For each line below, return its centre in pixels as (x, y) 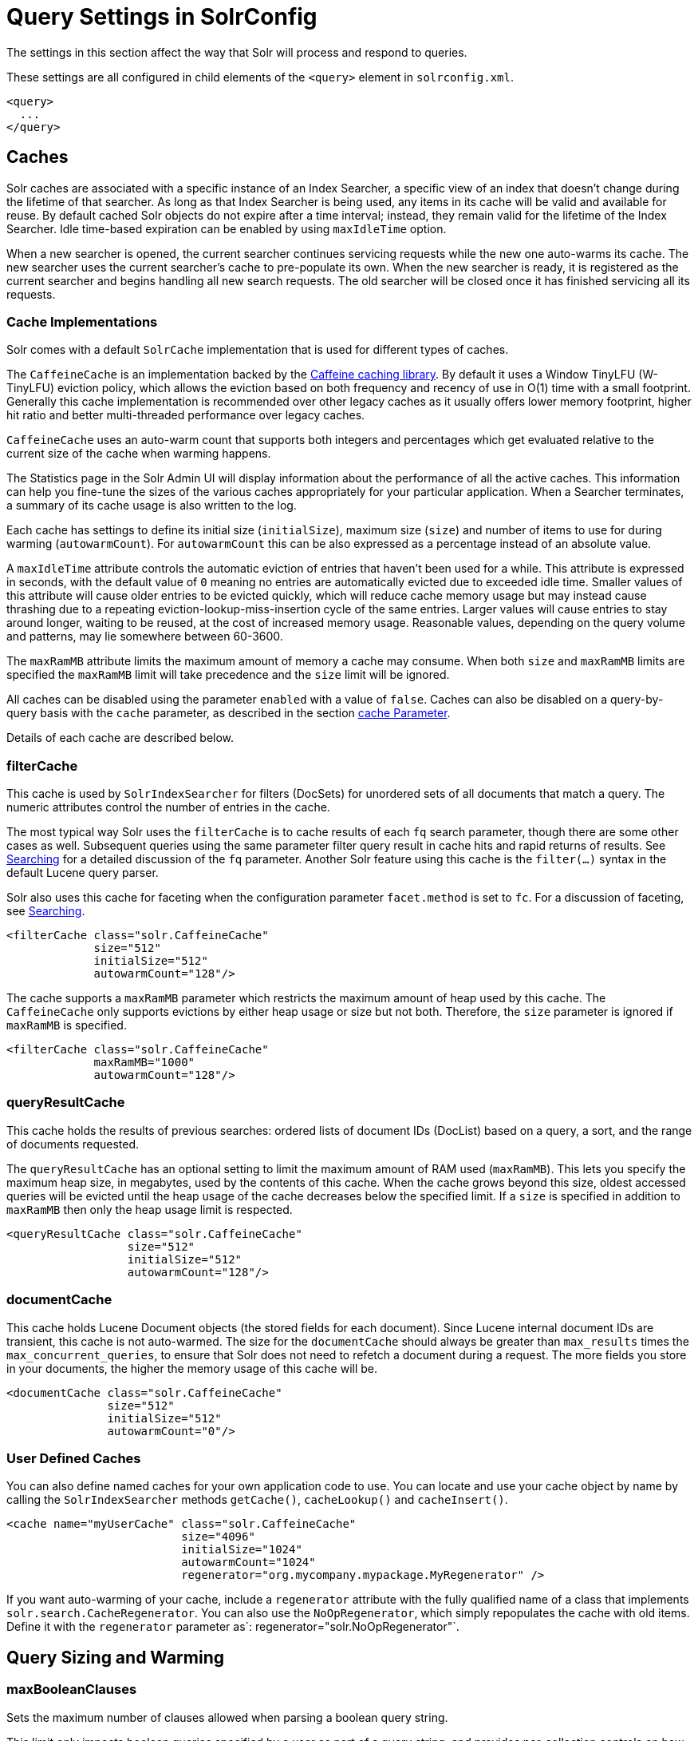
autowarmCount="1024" (248, 1563)
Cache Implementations (82, 321)
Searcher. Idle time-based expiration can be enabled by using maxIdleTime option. (227, 228)
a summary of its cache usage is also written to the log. (152, 506)
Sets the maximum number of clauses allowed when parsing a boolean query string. (227, 1717)
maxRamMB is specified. (67, 1025)
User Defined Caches (74, 1458)
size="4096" (218, 1537)
